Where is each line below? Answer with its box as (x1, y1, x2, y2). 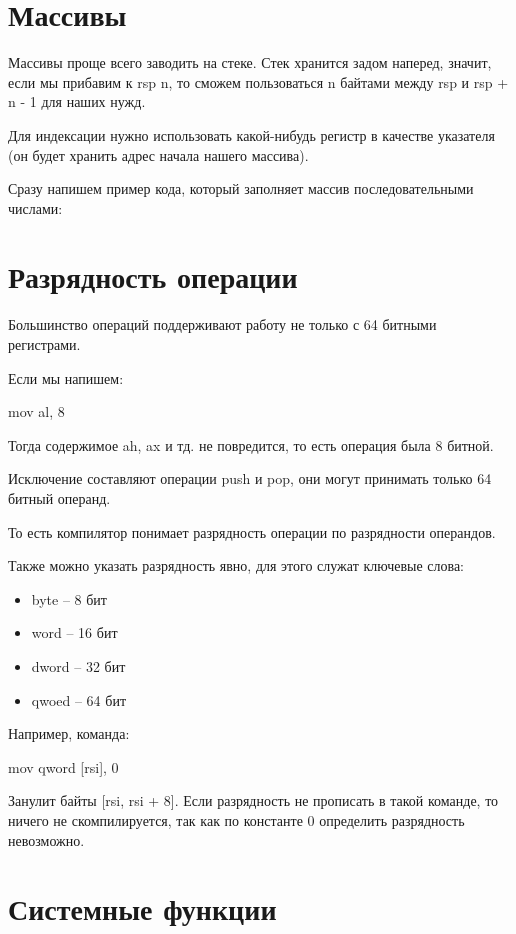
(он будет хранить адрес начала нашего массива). (8, 144, 309, 165)
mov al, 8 (8, 401, 65, 422)
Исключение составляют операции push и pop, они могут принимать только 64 (8, 468, 492, 489)
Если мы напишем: (8, 367, 124, 388)
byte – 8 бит (31, 588, 107, 609)
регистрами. (8, 334, 81, 354)
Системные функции (8, 888, 277, 929)
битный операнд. (8, 487, 111, 508)
